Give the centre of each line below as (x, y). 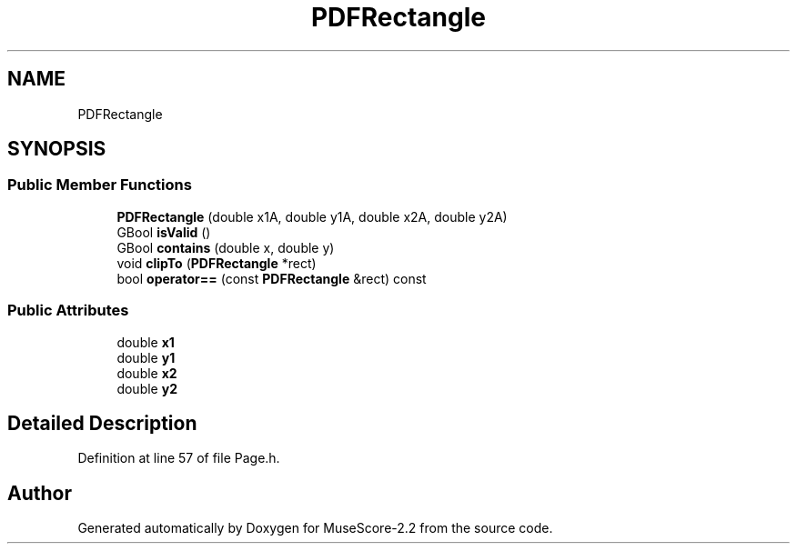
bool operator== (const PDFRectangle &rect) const (272, 278)
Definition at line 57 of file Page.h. (179, 458)
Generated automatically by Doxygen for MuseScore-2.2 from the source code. (315, 528)
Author (40, 493)
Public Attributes (68, 311)
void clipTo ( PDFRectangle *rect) (217, 263)
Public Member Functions (100, 185)
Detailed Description (102, 423)
